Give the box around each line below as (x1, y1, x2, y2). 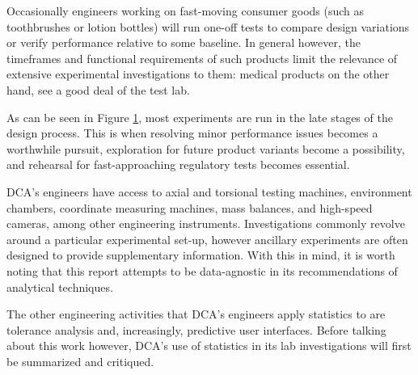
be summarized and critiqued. (6, 352, 154, 369)
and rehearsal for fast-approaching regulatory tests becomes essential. (6, 156, 350, 173)
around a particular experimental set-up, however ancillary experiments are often (6, 230, 408, 247)
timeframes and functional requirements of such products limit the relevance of (6, 49, 398, 66)
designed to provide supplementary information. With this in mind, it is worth (6, 246, 395, 263)
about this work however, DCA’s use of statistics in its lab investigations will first (6, 337, 412, 354)
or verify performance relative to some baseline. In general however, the (6, 34, 361, 51)
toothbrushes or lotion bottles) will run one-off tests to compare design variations (6, 18, 410, 35)
